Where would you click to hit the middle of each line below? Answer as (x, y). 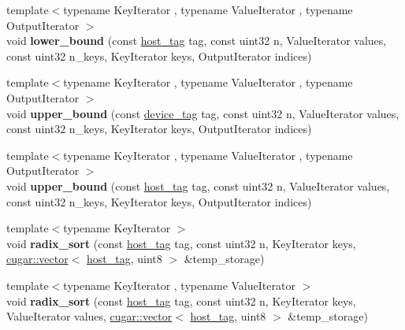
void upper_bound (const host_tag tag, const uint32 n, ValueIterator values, (198, 185)
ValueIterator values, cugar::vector (89, 316)
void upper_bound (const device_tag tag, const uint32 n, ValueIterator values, (203, 113)
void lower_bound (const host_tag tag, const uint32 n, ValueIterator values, (197, 41)
